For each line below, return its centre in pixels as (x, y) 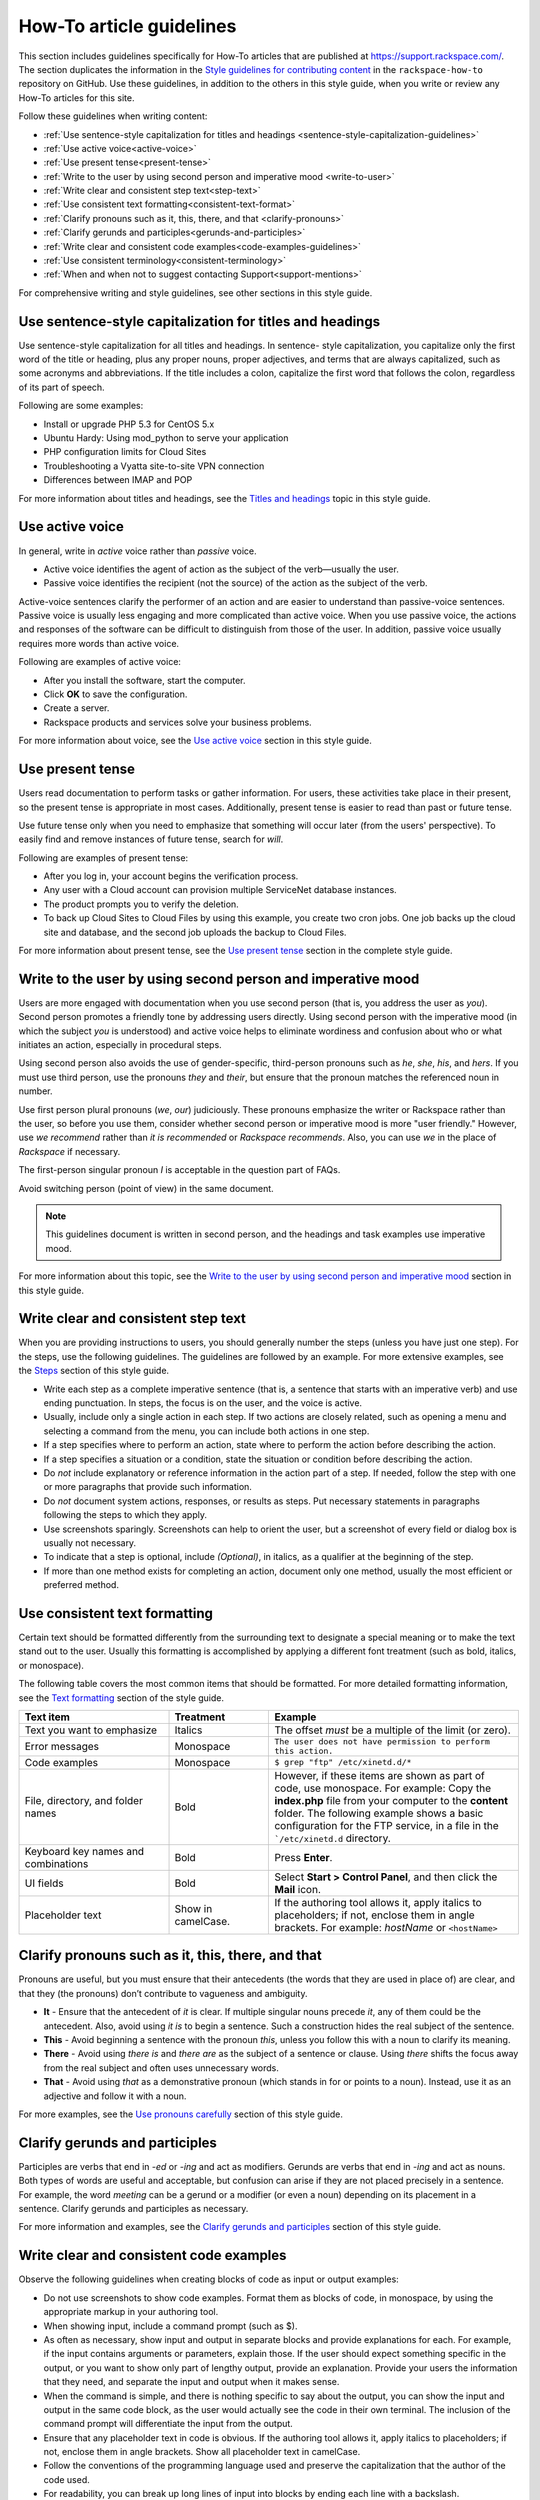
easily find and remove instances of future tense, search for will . (151, 839)
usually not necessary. (90, 1542)
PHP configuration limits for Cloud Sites (125, 452)
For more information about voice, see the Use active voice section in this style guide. (195, 741)
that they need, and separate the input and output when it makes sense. (191, 2382)
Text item (47, 1717)
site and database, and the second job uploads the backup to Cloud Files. (195, 932)
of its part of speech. (61, 387)
